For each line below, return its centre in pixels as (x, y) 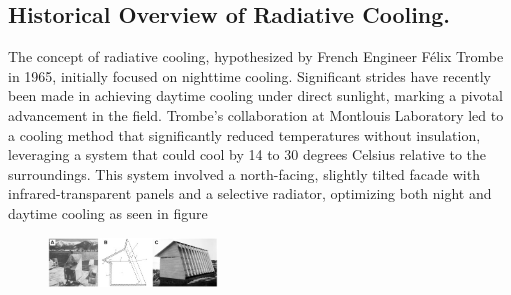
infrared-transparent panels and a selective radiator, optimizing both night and (250, 193)
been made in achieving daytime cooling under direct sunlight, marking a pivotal (255, 95)
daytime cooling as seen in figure (108, 212)
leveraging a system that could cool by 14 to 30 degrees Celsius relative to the (247, 154)
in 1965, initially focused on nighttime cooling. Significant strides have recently (249, 75)
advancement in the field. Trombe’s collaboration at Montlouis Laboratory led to (256, 114)
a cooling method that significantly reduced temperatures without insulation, (244, 134)
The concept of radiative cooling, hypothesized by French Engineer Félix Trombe (256, 56)
